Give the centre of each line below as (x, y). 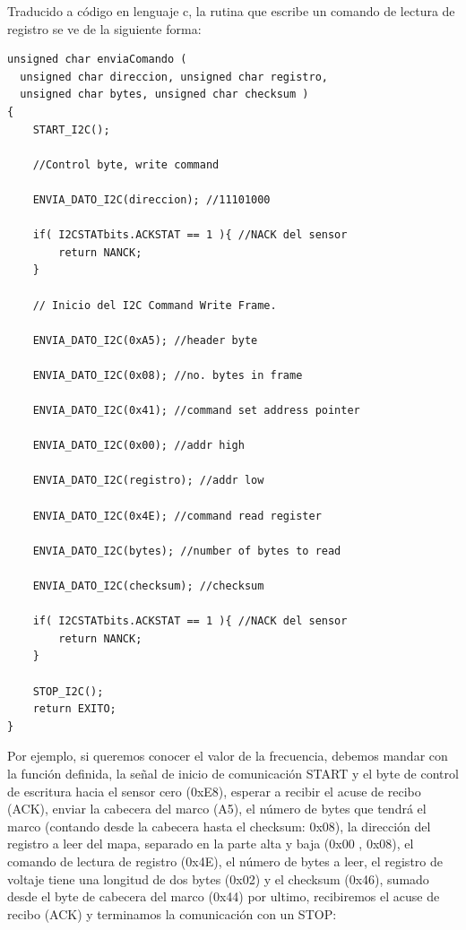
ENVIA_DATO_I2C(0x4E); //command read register (177, 516)
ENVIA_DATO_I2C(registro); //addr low (148, 481)
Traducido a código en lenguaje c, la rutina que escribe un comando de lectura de (231, 11)
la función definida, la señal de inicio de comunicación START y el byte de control (233, 773)
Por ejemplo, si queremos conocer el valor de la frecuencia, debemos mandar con (228, 756)
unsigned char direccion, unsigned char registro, (174, 77)
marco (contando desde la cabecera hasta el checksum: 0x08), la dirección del (219, 826)
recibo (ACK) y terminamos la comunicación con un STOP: (172, 913)
